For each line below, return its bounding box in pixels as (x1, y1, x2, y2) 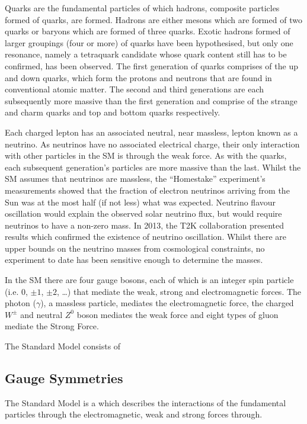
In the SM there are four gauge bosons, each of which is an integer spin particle (5, 274, 294, 286)
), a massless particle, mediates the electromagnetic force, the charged (40, 297, 294, 309)
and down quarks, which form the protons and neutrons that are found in (5, 71, 272, 83)
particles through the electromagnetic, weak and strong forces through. (5, 408, 263, 420)
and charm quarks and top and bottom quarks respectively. (5, 106, 220, 118)
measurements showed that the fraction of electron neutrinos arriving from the (5, 184, 290, 196)
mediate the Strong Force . (5, 320, 99, 332)
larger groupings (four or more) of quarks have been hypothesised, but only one (5, 36, 293, 49)
